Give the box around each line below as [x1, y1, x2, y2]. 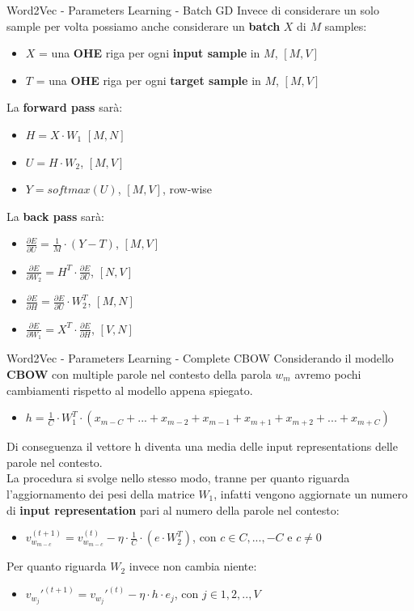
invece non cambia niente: [129, 558, 257, 575]
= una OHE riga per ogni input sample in [39, 45, 260, 62]
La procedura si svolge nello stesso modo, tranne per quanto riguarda [6, 469, 350, 486]
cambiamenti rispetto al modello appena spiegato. [6, 381, 253, 398]
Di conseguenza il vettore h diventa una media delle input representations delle [6, 438, 398, 455]
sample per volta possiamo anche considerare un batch [6, 17, 281, 34]
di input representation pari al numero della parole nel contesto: [6, 501, 340, 518]
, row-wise [162, 180, 213, 197]
